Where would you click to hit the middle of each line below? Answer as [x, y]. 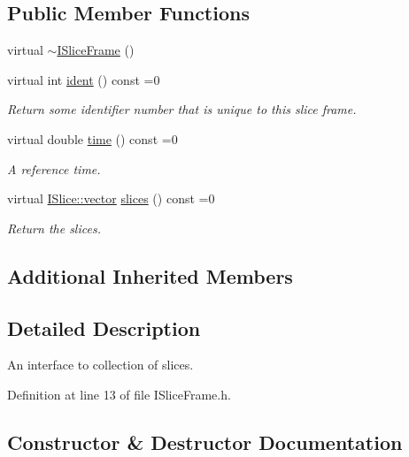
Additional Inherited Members [150, 275]
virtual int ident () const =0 [84, 79]
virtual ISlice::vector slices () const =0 [111, 198]
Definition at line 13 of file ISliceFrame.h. [119, 394]
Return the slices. [54, 228]
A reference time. [54, 168]
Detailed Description [104, 328]
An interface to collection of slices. [100, 365]
